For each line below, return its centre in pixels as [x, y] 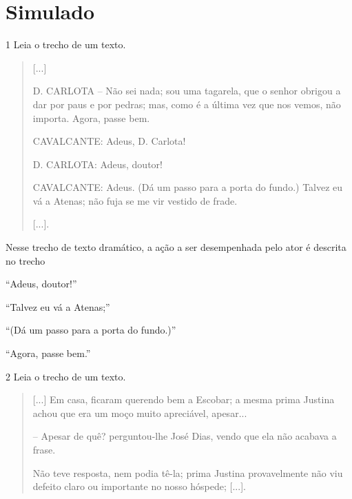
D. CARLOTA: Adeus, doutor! [97, 164]
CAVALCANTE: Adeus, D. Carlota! [109, 141]
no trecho [25, 260]
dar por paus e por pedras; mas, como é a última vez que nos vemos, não [187, 104]
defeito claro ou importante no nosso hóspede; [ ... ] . [139, 486]
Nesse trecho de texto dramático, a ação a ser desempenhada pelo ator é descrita [176, 247]
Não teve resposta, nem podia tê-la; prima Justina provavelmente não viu [188, 472]
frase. [44, 449]
